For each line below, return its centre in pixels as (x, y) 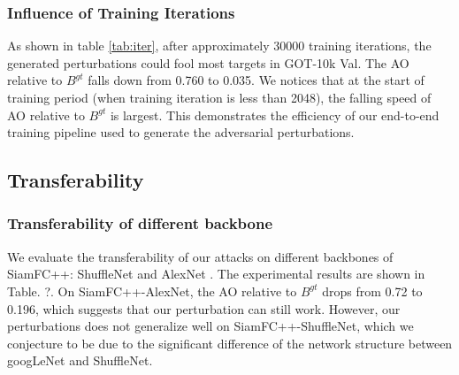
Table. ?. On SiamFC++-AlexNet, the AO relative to (152, 291)
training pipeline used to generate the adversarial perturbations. (181, 132)
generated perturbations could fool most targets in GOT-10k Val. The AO (208, 62)
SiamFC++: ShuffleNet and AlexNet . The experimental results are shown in (216, 274)
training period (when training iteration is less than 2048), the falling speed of (219, 97)
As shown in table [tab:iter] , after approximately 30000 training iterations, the (219, 46)
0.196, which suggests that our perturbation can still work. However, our (204, 308)
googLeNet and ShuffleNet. (80, 360)
